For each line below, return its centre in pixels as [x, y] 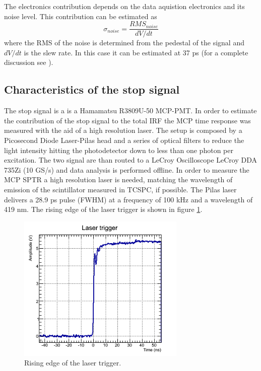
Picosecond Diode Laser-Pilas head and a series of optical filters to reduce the [124, 140]
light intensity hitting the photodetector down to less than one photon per [119, 150]
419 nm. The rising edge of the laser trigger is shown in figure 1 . [103, 209]
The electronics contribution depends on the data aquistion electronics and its [124, 6]
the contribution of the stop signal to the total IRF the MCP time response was [127, 120]
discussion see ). [29, 62]
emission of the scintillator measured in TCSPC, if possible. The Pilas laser [120, 189]
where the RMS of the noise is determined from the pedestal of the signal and [124, 43]
